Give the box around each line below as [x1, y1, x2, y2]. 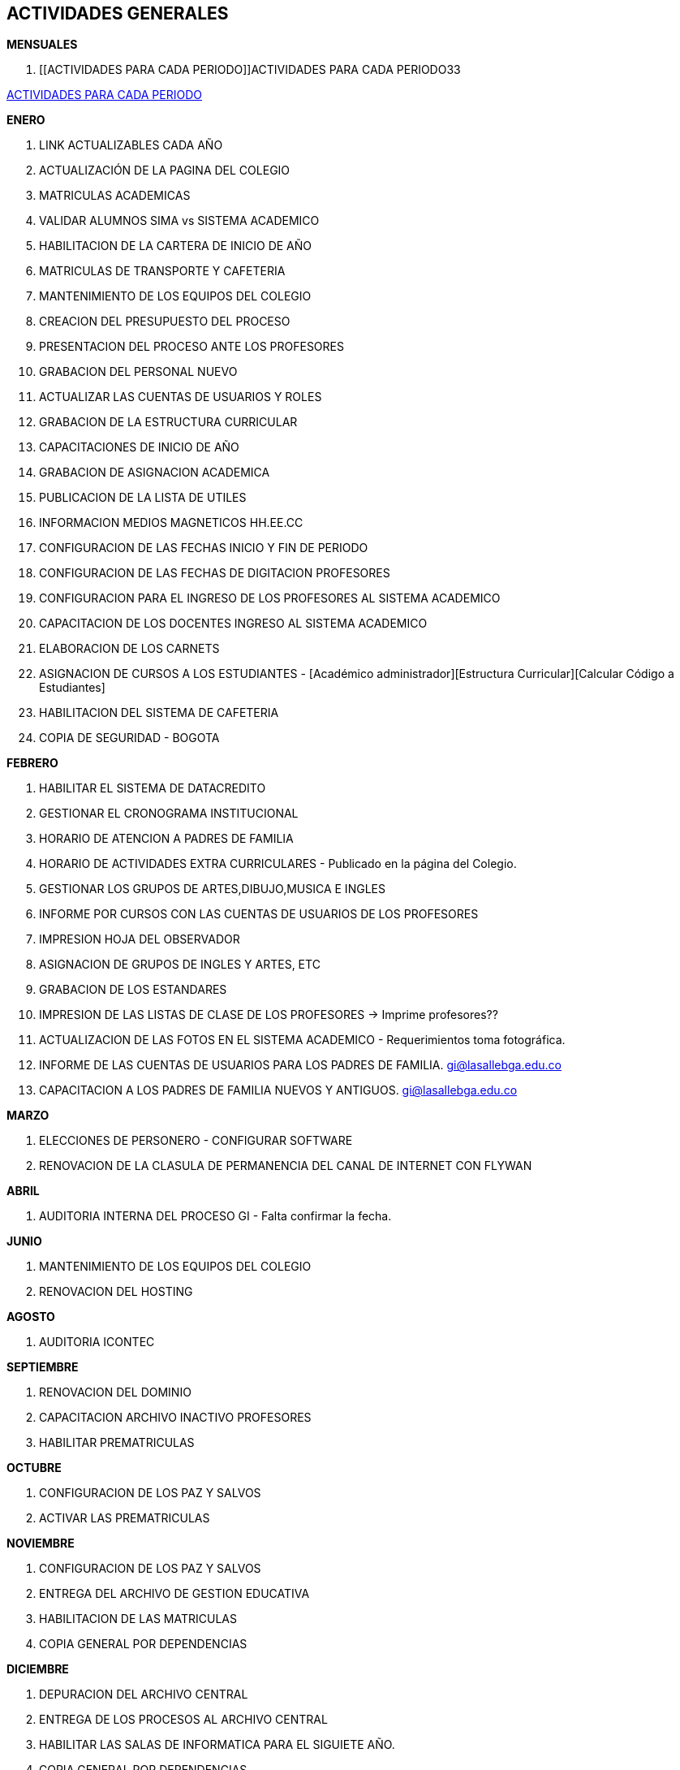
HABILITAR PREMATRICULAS [39, 1435, 195, 1450]
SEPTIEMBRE [6, 1360, 79, 1375]
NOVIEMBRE [6, 1536, 75, 1551]
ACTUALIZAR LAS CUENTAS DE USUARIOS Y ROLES [39, 390, 322, 404]
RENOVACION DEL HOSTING [39, 1284, 193, 1299]
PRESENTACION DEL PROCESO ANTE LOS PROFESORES [39, 339, 344, 354]
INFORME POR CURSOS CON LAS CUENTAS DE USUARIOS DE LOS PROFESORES [39, 907, 479, 922]
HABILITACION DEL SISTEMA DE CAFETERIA [39, 706, 279, 720]
